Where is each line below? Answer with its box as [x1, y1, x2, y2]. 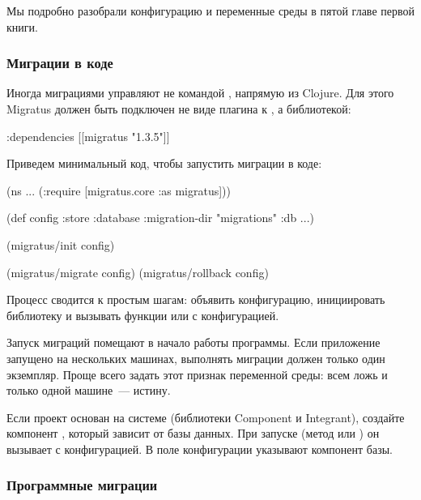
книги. [6, 18, 38, 35]
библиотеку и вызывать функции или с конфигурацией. [6, 306, 279, 323]
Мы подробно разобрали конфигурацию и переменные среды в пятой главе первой [6, 2, 415, 19]
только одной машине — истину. [6, 382, 171, 399]
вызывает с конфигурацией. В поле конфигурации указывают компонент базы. [6, 440, 393, 457]
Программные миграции [6, 475, 158, 495]
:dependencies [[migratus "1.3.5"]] [6, 127, 170, 144]
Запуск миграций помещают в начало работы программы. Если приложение [6, 334, 381, 351]
